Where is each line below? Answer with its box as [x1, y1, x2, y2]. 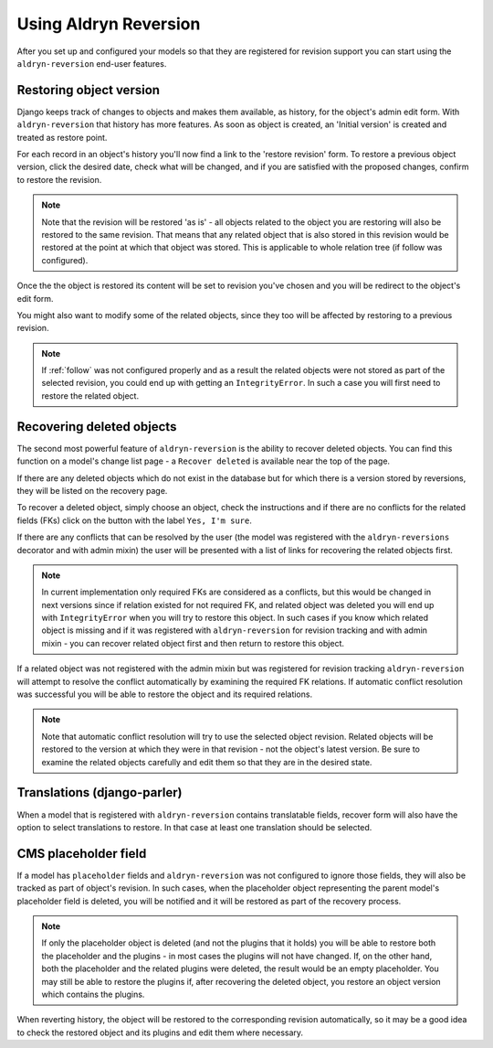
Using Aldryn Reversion [16, 14, 201, 34]
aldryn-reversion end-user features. [16, 58, 167, 69]
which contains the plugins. [41, 989, 145, 1000]
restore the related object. [41, 390, 140, 401]
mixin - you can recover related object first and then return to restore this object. [41, 637, 344, 648]
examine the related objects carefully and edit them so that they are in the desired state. [41, 756, 372, 767]
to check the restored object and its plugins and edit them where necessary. [16, 1027, 304, 1038]
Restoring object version [16, 82, 160, 98]
